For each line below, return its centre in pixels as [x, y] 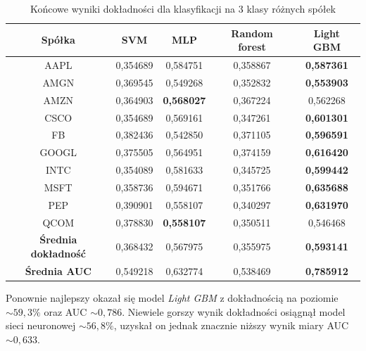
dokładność [58, 254]
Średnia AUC [58, 270]
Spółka [58, 40]
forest [252, 47]
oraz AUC [65, 311]
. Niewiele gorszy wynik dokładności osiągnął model [234, 311]
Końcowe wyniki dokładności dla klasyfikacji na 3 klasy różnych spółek [183, 8]
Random [252, 33]
